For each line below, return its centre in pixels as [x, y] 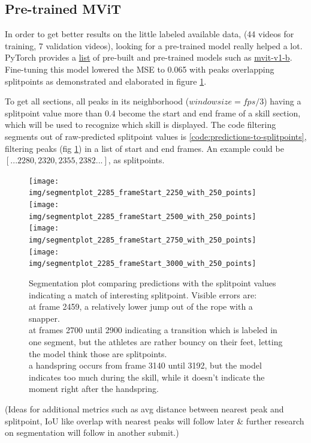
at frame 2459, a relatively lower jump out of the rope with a [141, 306]
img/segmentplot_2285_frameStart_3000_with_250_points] [143, 264]
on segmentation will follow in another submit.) [92, 432]
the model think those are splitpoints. [98, 353]
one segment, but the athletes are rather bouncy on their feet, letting [156, 341]
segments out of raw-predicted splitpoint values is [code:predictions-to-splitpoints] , [156, 136]
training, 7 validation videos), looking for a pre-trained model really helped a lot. [154, 45]
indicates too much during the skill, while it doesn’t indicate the [147, 377]
